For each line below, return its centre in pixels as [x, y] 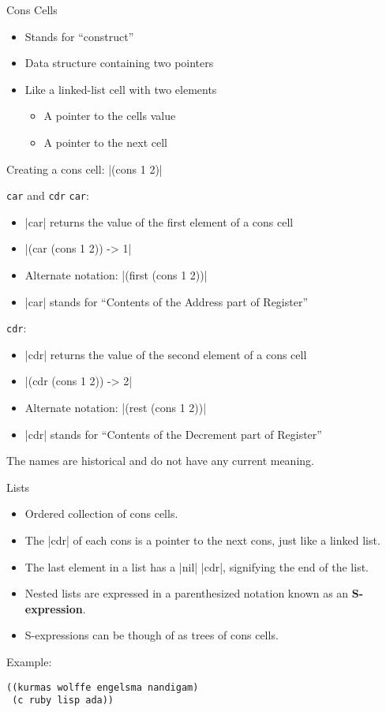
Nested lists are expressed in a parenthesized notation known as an [187, 593]
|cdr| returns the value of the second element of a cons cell [166, 354]
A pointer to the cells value [110, 116]
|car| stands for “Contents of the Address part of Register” [167, 301]
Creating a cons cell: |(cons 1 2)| [84, 169]
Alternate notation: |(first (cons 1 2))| [116, 275]
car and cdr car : [48, 195]
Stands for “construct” [79, 36]
